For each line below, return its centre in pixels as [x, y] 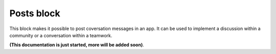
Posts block [35, 13]
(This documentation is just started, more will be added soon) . [77, 45]
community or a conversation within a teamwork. [61, 35]
